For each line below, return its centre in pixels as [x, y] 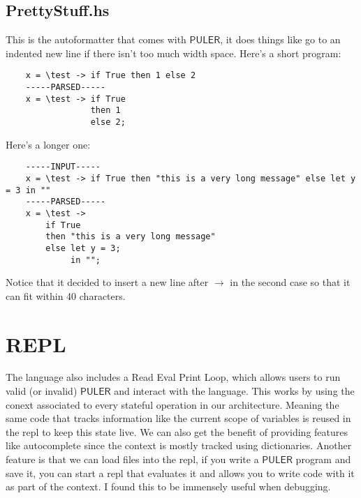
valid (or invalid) [42, 391]
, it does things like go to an [280, 39]
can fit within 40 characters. [66, 295]
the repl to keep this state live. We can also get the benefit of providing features [177, 431]
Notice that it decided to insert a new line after [107, 282]
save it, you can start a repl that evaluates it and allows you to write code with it [180, 473]
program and [323, 459]
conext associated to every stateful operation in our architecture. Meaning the [172, 404]
